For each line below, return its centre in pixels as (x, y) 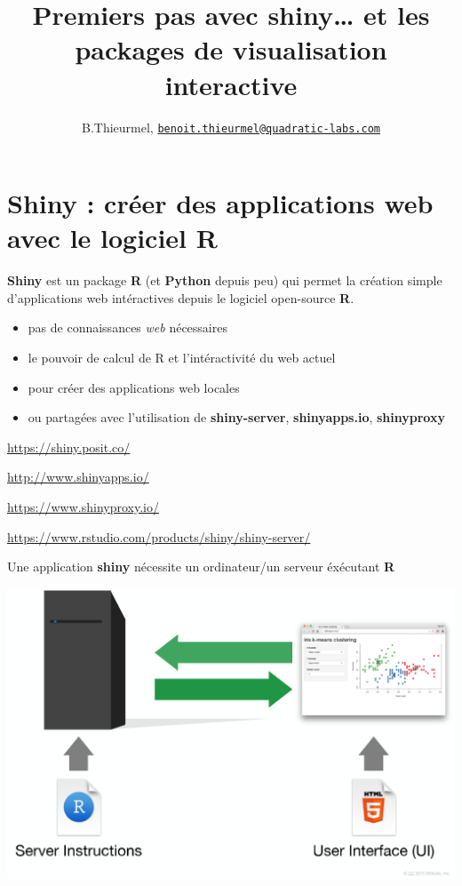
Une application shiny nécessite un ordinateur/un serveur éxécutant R (201, 567)
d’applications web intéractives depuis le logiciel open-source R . (181, 297)
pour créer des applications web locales (134, 387)
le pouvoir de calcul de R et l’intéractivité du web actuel (182, 358)
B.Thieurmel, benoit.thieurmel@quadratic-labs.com (231, 127)
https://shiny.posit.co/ (69, 447)
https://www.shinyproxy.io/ (83, 507)
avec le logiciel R (112, 238)
